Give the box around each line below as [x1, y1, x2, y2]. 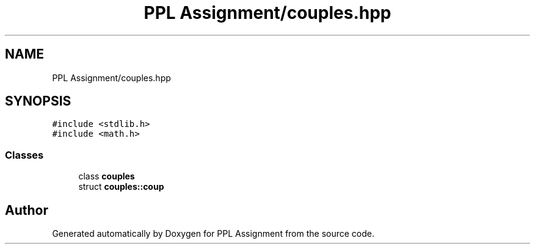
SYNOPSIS [5, 93, 71, 109]
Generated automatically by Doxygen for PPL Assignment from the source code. [52, 228, 375, 239]
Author [5, 202, 48, 218]
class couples [78, 171, 135, 182]
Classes [5, 148, 44, 161]
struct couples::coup [78, 181, 164, 192]
